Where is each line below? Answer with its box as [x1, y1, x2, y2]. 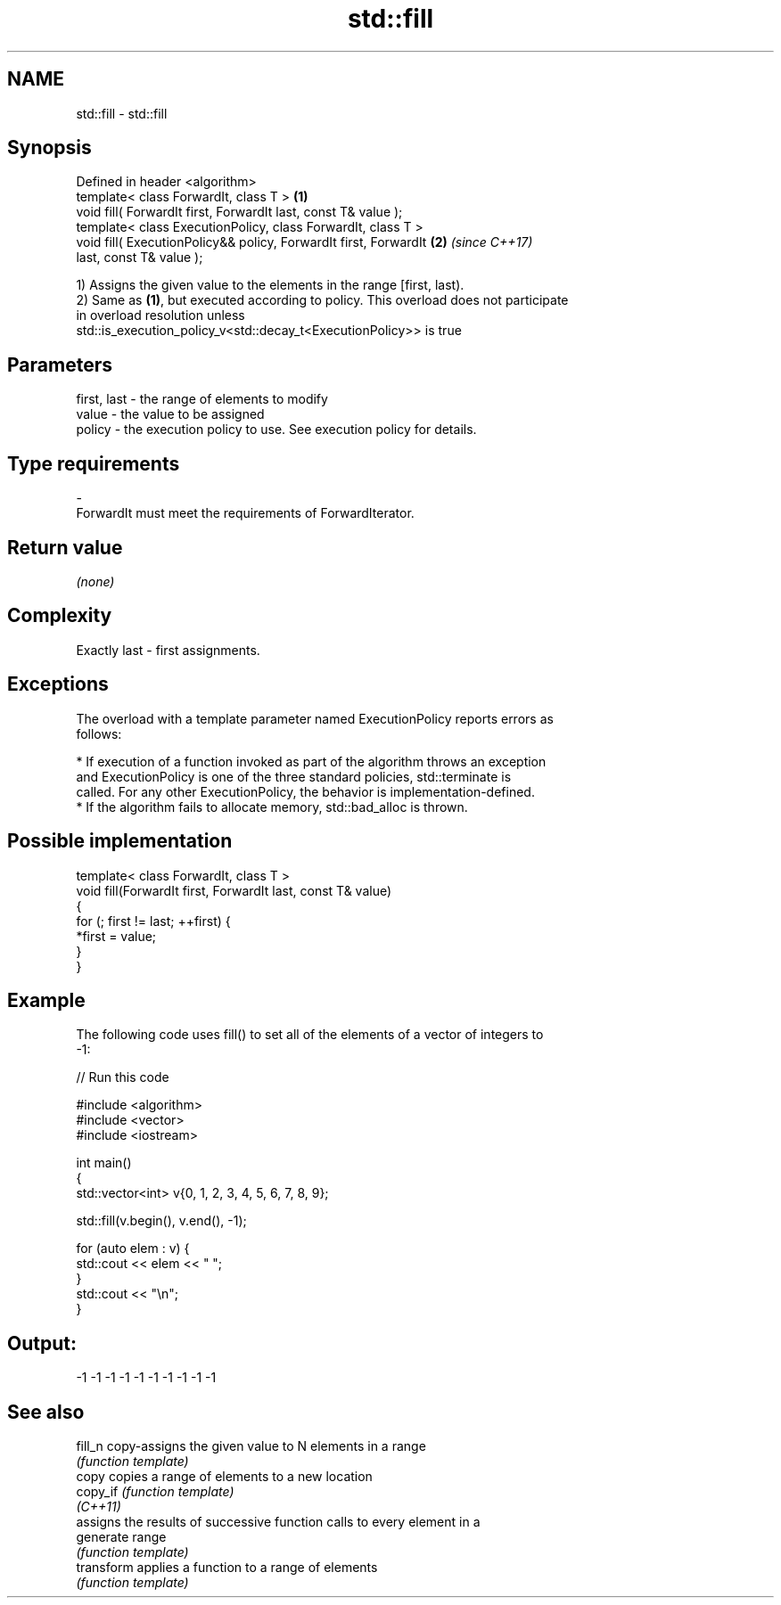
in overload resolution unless [76, 307, 245, 323]
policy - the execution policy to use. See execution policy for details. [76, 422, 477, 438]
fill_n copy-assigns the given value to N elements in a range [76, 1438, 426, 1454]
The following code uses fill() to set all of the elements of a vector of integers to [76, 1027, 544, 1043]
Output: [7, 1331, 77, 1355]
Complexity [7, 604, 112, 627]
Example [7, 988, 86, 1011]
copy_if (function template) [76, 1484, 234, 1500]
